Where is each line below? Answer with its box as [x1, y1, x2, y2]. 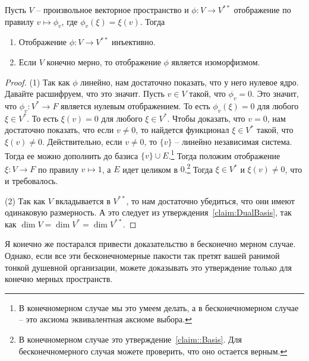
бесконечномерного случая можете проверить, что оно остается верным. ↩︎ [18, 344, 288, 357]
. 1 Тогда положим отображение [168, 147, 280, 161]
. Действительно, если [42, 135, 122, 147]
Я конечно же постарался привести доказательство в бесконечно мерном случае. [5, 237, 296, 250]
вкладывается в [55, 194, 111, 207]
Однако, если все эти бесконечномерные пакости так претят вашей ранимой [5, 249, 280, 262]
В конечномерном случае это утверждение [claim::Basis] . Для [18, 332, 242, 345]
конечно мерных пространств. [5, 273, 113, 285]
